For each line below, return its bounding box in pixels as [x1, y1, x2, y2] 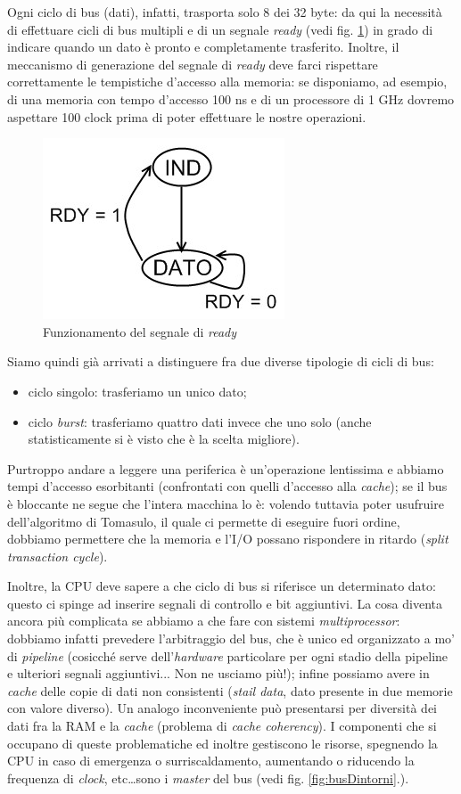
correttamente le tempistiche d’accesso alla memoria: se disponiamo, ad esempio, [7, 72, 448, 91]
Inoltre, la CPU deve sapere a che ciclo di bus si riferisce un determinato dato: [7, 577, 436, 595]
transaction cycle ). [7, 546, 108, 565]
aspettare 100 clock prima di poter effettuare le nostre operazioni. [7, 107, 366, 126]
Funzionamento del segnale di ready [43, 322, 237, 340]
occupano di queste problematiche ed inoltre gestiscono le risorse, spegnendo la [7, 733, 438, 752]
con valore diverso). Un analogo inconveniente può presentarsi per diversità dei [7, 699, 437, 717]
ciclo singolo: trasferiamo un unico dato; [28, 381, 247, 400]
